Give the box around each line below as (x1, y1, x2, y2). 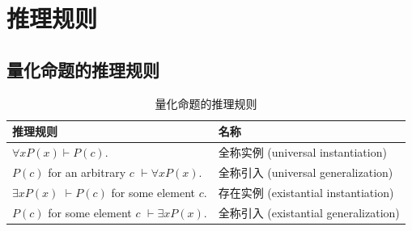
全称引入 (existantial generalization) (218, 204, 400, 220)
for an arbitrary (48, 163, 126, 180)
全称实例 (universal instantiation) (218, 144, 387, 161)
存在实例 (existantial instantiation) (218, 183, 394, 200)
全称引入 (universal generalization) (218, 163, 393, 180)
